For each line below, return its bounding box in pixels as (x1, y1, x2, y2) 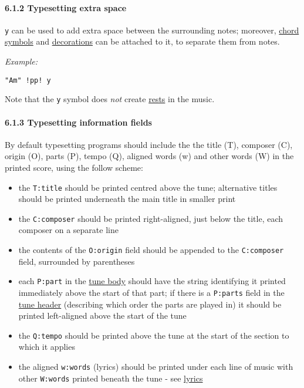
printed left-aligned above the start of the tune (18, 309, 187, 322)
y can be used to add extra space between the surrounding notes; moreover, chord (5, 23, 299, 36)
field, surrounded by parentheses (18, 255, 135, 267)
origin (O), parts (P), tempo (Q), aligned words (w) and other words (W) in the (5, 150, 294, 162)
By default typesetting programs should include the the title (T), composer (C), (5, 138, 293, 150)
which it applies (18, 340, 75, 353)
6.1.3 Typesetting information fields (5, 116, 152, 128)
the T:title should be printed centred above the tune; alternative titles (18, 181, 278, 193)
